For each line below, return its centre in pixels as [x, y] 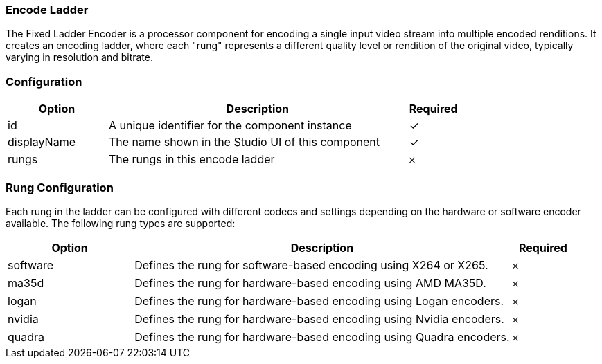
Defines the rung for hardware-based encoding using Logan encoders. [319, 301]
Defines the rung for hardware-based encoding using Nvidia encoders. [319, 319]
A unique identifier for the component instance [230, 126]
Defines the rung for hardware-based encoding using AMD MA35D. [310, 283]
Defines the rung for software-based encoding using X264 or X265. [311, 265]
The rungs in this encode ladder [192, 160]
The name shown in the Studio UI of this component [244, 142]
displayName [42, 142]
